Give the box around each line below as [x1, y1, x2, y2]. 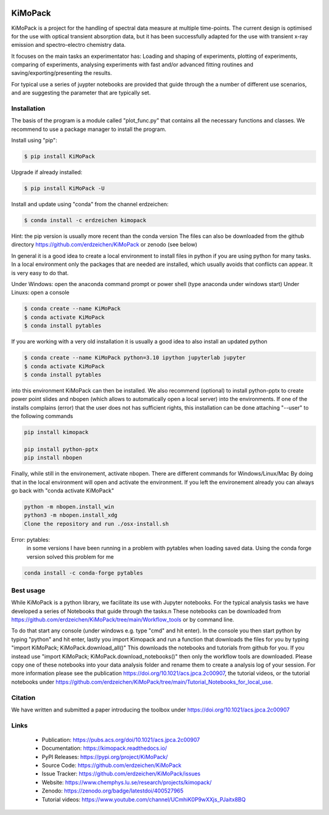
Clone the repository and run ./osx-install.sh [24, 520, 169, 527]
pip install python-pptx [24, 446, 99, 453]
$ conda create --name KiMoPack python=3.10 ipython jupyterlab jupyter [24, 354, 246, 362]
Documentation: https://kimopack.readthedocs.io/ [41, 744, 168, 752]
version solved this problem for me [26, 553, 114, 560]
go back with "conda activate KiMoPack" [11, 487, 115, 494]
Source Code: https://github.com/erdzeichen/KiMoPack [41, 761, 182, 769]
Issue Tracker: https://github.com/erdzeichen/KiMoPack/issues [41, 770, 201, 777]
